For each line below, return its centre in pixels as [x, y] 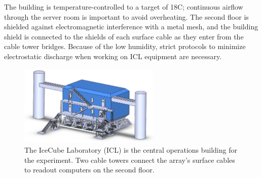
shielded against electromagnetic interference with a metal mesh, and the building [131, 27]
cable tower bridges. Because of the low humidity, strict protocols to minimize [125, 46]
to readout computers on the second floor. [89, 170]
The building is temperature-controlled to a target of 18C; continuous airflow [124, 7]
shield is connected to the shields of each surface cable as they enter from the [124, 36]
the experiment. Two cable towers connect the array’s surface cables [130, 160]
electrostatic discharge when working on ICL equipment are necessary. [113, 56]
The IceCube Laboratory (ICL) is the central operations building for [131, 149]
